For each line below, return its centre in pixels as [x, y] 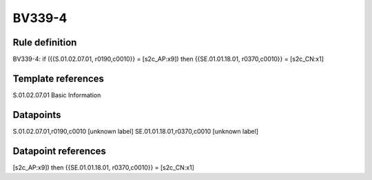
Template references [59, 78]
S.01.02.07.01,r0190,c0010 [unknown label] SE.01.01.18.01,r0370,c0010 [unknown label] [135, 131]
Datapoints [37, 115]
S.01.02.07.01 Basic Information [57, 95]
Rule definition [45, 42]
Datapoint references [60, 151]
